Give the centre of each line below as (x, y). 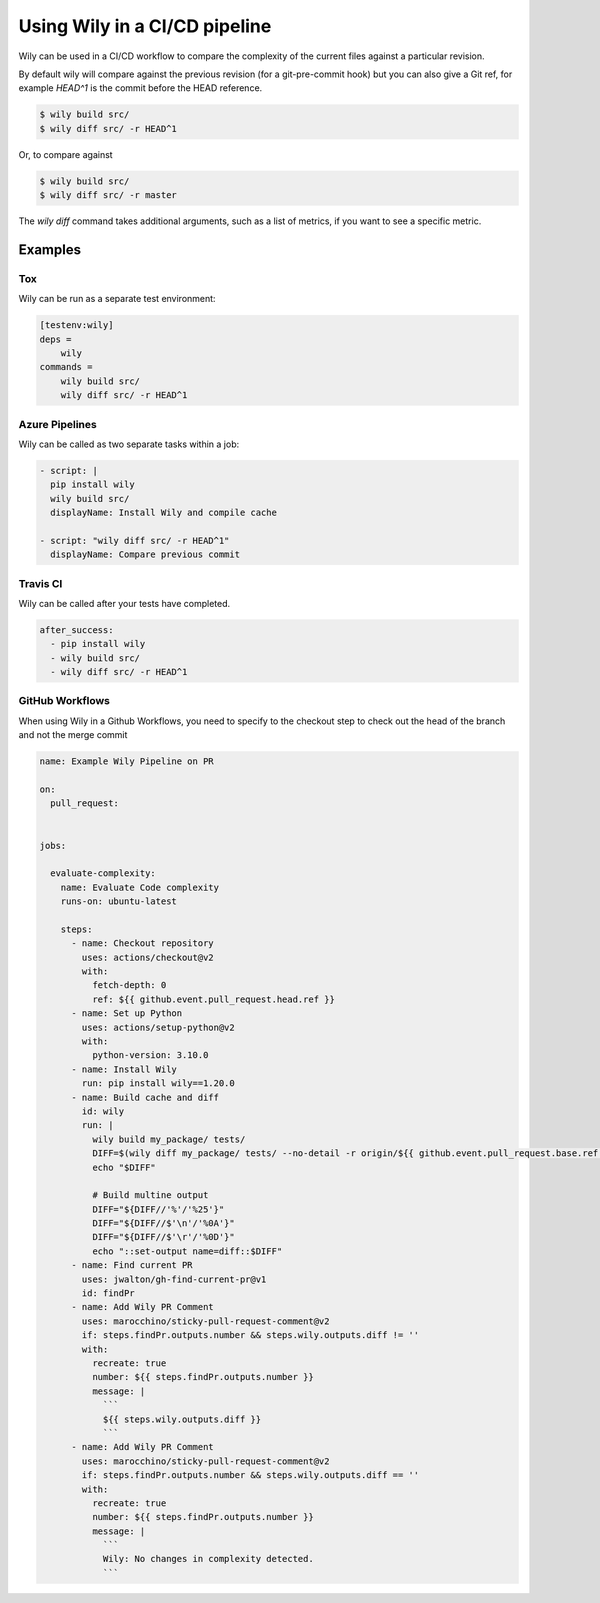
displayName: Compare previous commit (145, 554)
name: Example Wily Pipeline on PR (126, 761)
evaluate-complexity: (103, 873)
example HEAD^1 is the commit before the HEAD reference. (140, 88)
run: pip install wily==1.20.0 (158, 1083)
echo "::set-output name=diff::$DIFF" (187, 1251)
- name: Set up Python (127, 1013)
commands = (66, 367)
